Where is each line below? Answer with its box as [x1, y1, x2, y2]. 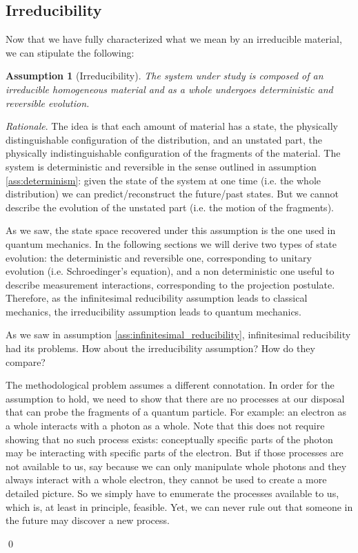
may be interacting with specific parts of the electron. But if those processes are [6, 445, 344, 460]
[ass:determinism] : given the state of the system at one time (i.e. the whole [6, 173, 321, 187]
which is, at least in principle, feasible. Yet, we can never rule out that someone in [6, 499, 353, 514]
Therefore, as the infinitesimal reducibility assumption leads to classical [6, 291, 308, 305]
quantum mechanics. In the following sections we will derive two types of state [6, 236, 337, 251]
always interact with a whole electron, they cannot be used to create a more [6, 472, 327, 487]
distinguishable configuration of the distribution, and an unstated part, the [6, 132, 323, 146]
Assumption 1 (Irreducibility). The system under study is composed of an [6, 68, 324, 83]
